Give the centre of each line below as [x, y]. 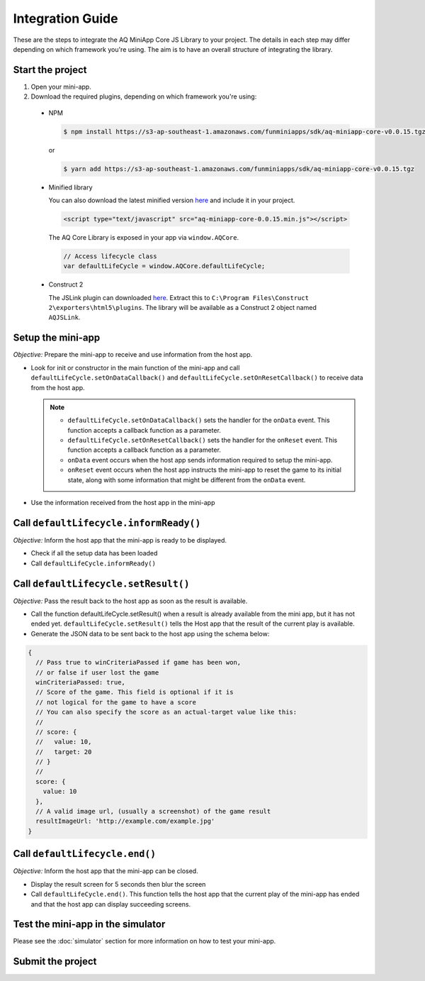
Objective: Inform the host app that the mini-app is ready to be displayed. [120, 540]
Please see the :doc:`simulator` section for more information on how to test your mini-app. [144, 941]
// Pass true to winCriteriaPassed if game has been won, [138, 663]
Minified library [70, 187]
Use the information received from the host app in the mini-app [123, 503]
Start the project [50, 70]
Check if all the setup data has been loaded [94, 553]
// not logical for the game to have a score [116, 702]
